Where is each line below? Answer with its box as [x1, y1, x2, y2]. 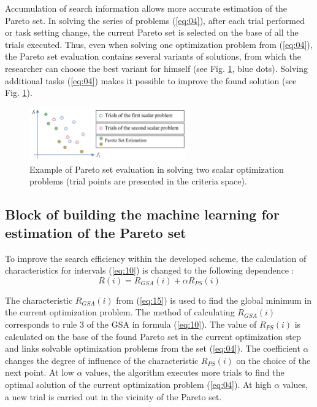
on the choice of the [236, 354, 311, 366]
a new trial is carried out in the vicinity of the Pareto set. [5, 390, 222, 403]
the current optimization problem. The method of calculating [5, 306, 235, 318]
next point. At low [5, 366, 74, 379]
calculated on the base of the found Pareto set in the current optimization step [5, 330, 301, 342]
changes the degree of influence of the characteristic [5, 354, 199, 366]
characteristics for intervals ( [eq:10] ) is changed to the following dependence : [5, 264, 294, 277]
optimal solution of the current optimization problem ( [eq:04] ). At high [5, 377, 272, 390]
